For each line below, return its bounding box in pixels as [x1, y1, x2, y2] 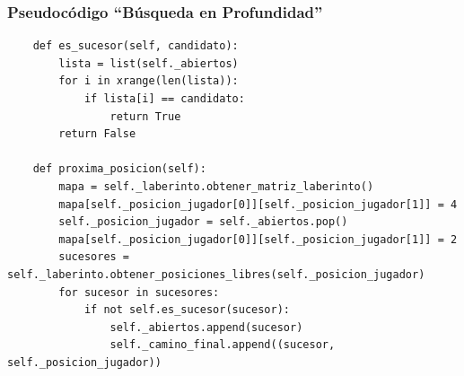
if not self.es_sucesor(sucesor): [83, 303, 290, 317]
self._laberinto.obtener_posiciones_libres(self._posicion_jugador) [7, 267, 425, 281]
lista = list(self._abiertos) [58, 57, 239, 70]
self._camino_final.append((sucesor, [109, 338, 336, 352]
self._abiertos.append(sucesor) [109, 320, 303, 334]
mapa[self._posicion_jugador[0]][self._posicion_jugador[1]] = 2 [58, 232, 458, 246]
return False [58, 127, 136, 141]
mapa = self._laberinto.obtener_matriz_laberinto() [58, 179, 374, 193]
